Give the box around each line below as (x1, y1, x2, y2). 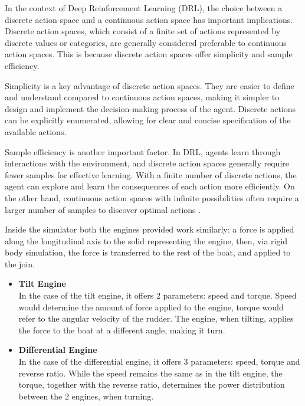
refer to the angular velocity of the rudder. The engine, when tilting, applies (18, 312, 294, 325)
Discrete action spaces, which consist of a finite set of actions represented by (5, 25, 281, 37)
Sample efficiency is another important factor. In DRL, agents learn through (5, 145, 281, 158)
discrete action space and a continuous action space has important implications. (5, 13, 293, 25)
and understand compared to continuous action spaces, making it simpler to (5, 91, 280, 103)
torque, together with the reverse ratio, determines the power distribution (18, 378, 285, 391)
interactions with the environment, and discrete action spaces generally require (5, 157, 289, 169)
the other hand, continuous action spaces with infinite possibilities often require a (5, 191, 299, 204)
